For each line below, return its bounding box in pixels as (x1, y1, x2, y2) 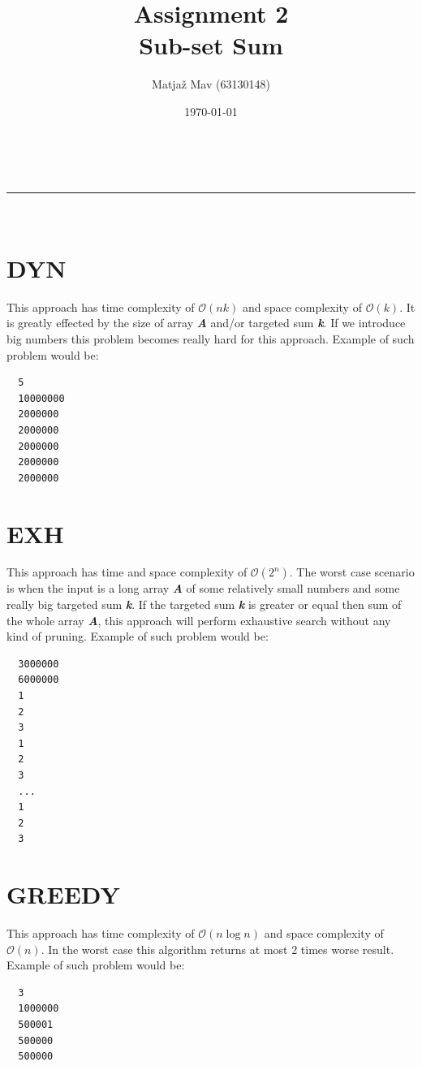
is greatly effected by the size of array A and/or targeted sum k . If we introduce (6, 314, 406, 331)
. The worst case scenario (289, 563, 415, 580)
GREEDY (6, 878, 120, 911)
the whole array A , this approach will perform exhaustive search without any (6, 611, 391, 628)
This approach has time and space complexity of (6, 563, 248, 580)
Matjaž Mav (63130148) (152, 76, 270, 93)
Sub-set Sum (139, 28, 283, 62)
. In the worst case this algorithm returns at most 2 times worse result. (41, 940, 394, 957)
